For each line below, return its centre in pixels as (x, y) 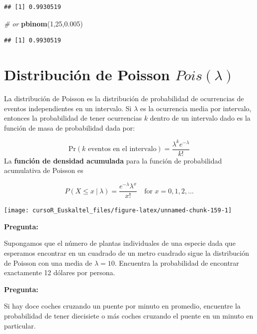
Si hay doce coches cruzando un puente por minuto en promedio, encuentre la (122, 306)
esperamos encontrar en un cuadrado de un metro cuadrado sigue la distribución (127, 253)
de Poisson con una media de (48, 262)
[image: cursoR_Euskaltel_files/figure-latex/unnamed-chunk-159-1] (118, 211)
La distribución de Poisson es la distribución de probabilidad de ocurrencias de (124, 98)
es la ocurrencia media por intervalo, (196, 108)
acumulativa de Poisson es (44, 170)
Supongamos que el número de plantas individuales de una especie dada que (120, 243)
